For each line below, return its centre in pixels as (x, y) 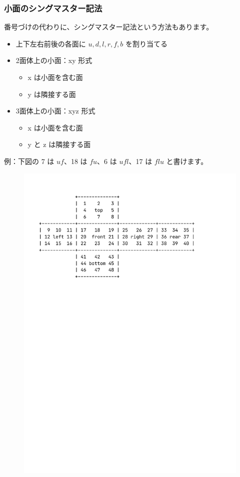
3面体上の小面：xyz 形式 (55, 111)
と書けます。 (187, 161)
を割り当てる (147, 43)
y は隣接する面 (52, 94)
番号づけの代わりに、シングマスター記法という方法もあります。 (109, 27)
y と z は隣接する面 (59, 144)
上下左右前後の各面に (51, 43)
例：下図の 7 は (29, 161)
